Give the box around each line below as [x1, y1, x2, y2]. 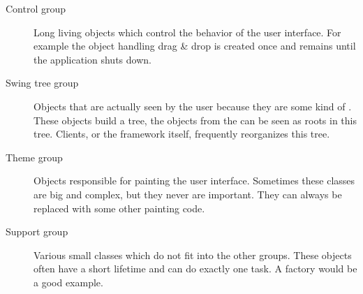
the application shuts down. [34, 52, 151, 66]
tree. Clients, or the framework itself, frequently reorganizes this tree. [34, 126, 330, 141]
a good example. [34, 274, 103, 289]
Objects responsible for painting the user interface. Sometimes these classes [34, 173, 355, 188]
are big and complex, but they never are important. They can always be [34, 186, 342, 201]
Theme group [6, 149, 63, 164]
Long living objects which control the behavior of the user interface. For [34, 24, 341, 39]
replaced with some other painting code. [34, 200, 205, 215]
